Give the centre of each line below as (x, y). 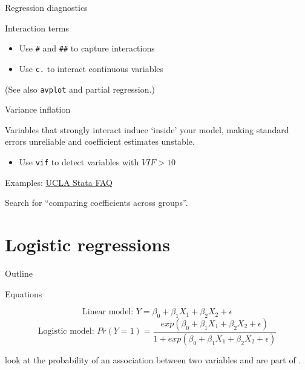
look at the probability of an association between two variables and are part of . (153, 359)
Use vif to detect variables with (79, 161)
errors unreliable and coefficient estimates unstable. (100, 141)
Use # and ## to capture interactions (87, 48)
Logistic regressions (87, 244)
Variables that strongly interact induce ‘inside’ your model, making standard (147, 129)
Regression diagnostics (46, 7)
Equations (24, 293)
